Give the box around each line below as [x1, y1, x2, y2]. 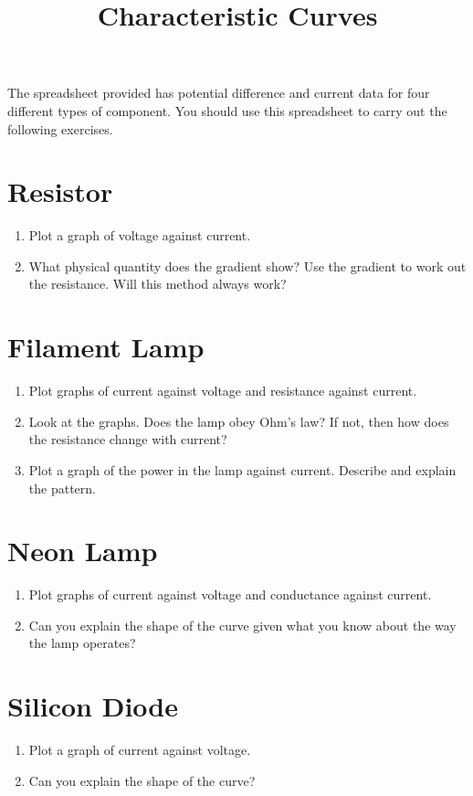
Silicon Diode [7, 687, 178, 725]
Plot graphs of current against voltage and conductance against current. [28, 585, 432, 604]
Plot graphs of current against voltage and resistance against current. [28, 381, 417, 400]
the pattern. [28, 478, 96, 497]
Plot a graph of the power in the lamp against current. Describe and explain [28, 460, 457, 479]
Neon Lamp [7, 532, 158, 569]
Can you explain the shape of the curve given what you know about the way [28, 615, 457, 634]
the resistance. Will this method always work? [28, 274, 287, 293]
